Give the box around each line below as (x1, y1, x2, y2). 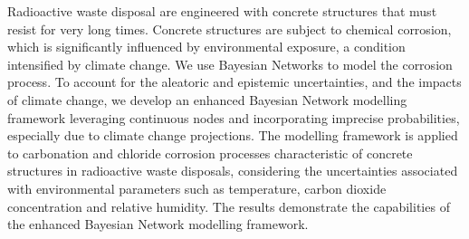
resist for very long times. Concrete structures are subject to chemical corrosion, (7, 19, 452, 38)
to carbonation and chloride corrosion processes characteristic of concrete (7, 143, 413, 162)
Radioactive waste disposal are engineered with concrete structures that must (7, 2, 437, 20)
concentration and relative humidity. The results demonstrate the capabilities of (7, 196, 450, 215)
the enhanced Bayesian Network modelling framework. (7, 215, 309, 234)
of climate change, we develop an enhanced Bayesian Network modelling (7, 90, 407, 109)
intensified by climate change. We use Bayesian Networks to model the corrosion (7, 54, 453, 73)
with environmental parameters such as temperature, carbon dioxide (7, 178, 387, 197)
